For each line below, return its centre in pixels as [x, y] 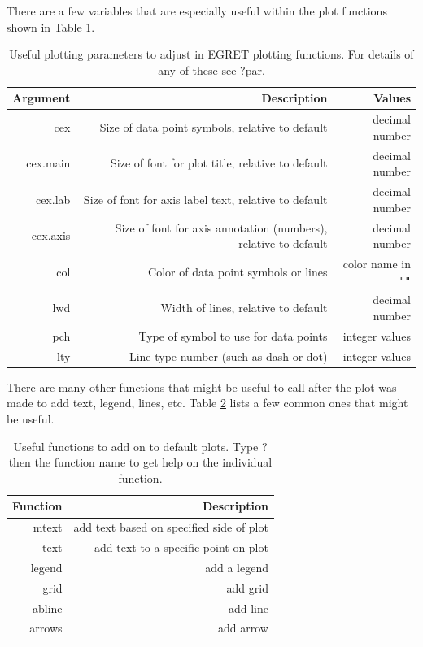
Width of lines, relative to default [244, 308]
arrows [46, 628]
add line [248, 608]
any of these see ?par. [211, 69]
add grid [247, 587]
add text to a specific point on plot [181, 547]
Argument [41, 98]
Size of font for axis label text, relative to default [205, 199]
